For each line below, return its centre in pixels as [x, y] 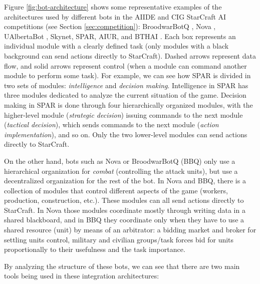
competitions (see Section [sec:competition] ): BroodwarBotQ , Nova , [110, 26]
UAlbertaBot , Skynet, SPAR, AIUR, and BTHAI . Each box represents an [120, 36]
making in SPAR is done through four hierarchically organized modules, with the [128, 104]
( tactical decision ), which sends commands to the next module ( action [111, 124]
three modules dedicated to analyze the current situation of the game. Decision [125, 95]
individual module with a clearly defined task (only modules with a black [116, 46]
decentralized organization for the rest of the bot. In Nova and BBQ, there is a [125, 181]
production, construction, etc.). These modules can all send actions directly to [124, 200]
